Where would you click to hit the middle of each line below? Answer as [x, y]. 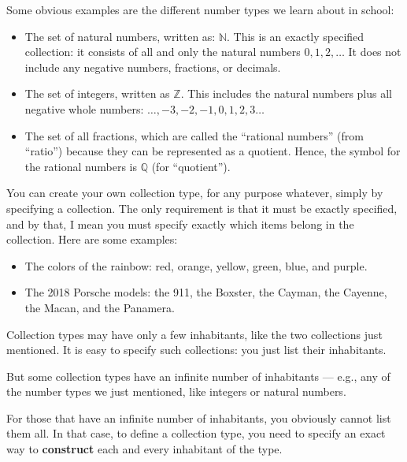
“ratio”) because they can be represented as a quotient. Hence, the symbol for [213, 151]
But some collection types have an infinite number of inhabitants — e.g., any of [198, 376]
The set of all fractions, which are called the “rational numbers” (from [194, 135]
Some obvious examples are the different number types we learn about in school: [200, 9]
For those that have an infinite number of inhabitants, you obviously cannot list [199, 417]
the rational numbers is [81, 166]
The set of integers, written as [97, 93]
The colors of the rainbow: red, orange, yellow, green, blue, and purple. [196, 265]
